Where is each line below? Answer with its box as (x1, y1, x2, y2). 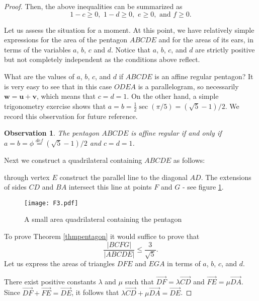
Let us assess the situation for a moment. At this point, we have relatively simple (4, 24, 254, 35)
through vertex (4, 171, 50, 182)
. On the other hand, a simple (127, 91, 219, 101)
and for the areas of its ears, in (158, 34, 253, 45)
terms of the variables (4, 44, 71, 54)
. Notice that (111, 44, 151, 54)
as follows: (173, 154, 205, 165)
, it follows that (71, 287, 119, 297)
